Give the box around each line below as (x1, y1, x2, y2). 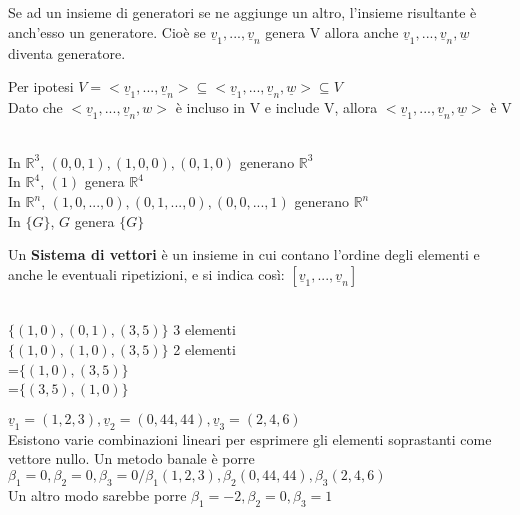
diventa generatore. (8, 42, 126, 63)
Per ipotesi (8, 76, 74, 97)
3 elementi (173, 319, 236, 340)
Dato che (8, 97, 63, 118)
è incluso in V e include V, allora (175, 97, 378, 118)
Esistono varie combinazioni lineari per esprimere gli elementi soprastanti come (8, 428, 492, 449)
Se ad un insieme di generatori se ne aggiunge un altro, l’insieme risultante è (8, 2, 477, 22)
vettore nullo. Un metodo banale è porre (8, 448, 255, 469)
